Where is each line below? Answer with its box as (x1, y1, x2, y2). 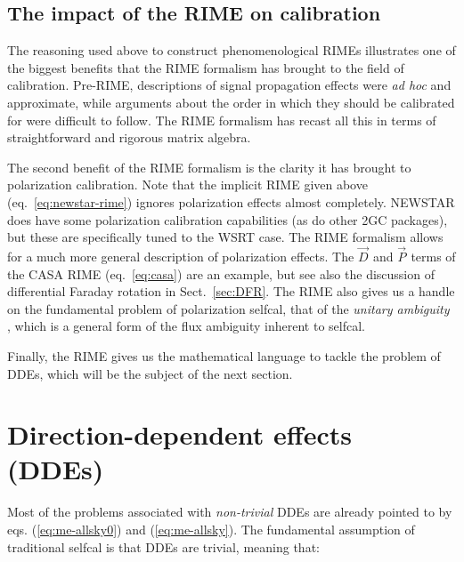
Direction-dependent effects (7, 416, 352, 453)
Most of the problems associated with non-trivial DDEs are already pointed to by (7, 502, 452, 521)
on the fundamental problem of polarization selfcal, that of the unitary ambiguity (7, 299, 450, 317)
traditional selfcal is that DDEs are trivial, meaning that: (7, 537, 320, 556)
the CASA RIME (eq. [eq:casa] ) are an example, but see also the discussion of (7, 264, 435, 283)
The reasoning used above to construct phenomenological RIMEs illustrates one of (7, 41, 456, 60)
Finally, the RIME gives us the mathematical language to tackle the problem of (7, 346, 441, 365)
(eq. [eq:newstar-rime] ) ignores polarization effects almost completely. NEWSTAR (7, 192, 455, 211)
